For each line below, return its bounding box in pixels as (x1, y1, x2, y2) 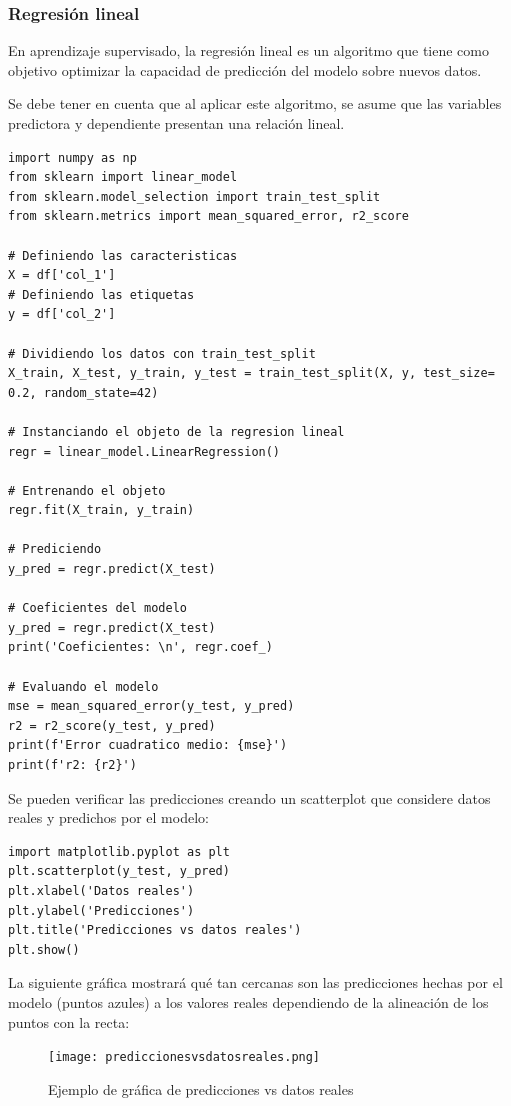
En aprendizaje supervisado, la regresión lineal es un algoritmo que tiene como (8, 40, 489, 61)
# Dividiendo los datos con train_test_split (8, 346, 316, 361)
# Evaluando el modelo (8, 679, 159, 694)
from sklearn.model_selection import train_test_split (8, 189, 381, 204)
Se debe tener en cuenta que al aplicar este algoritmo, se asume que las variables (8, 93, 502, 114)
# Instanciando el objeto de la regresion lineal (8, 424, 345, 439)
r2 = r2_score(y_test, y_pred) (8, 718, 216, 733)
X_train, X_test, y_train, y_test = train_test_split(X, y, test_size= (8, 366, 495, 381)
